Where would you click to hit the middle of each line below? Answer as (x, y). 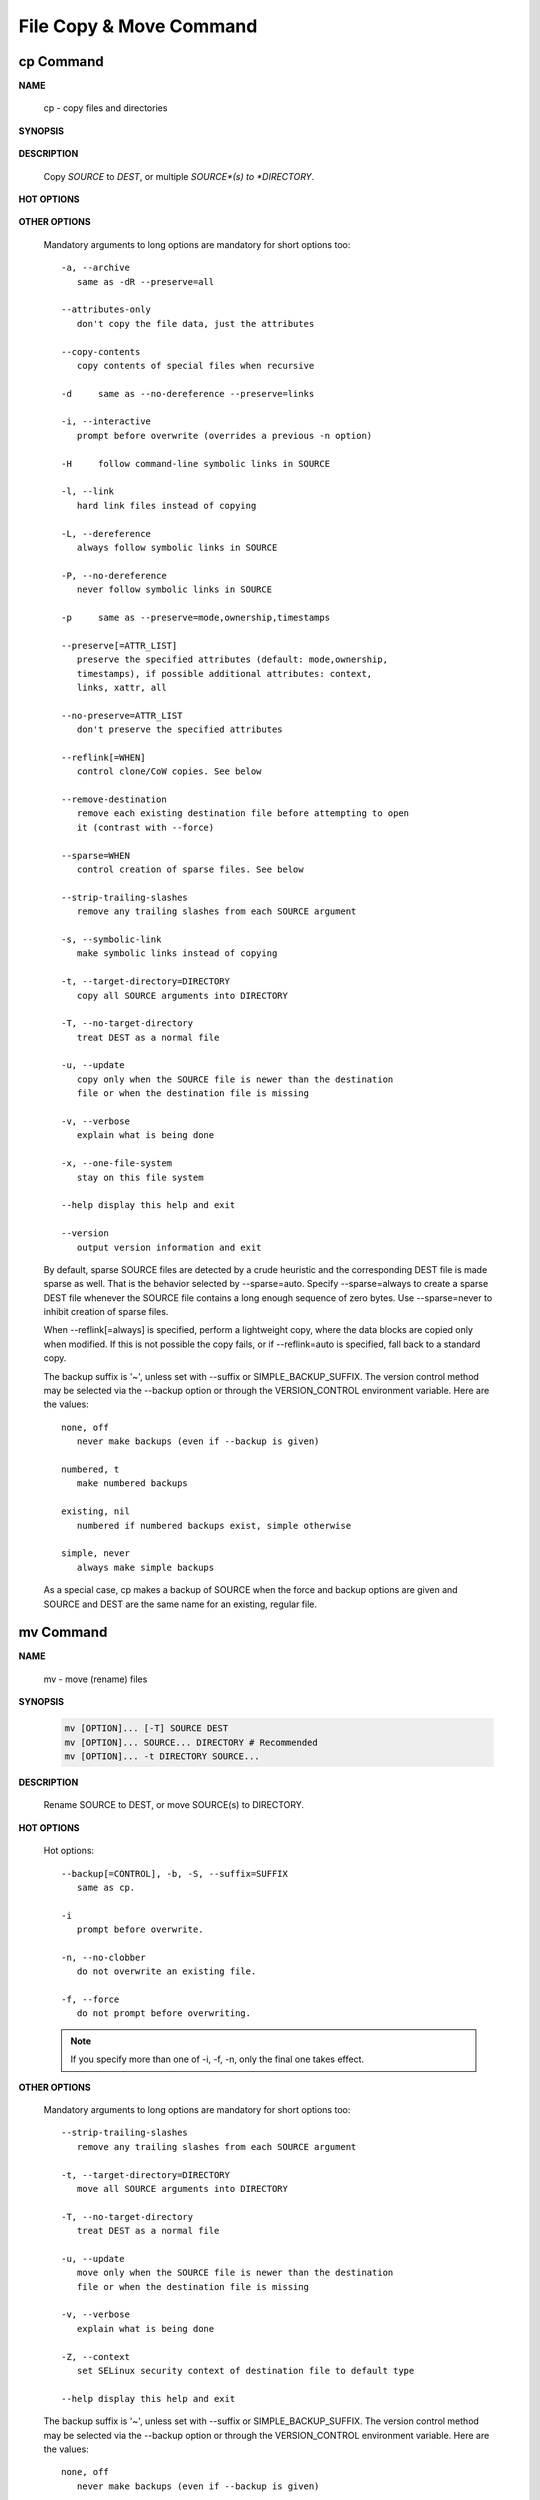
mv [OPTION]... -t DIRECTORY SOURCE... (162, 1756)
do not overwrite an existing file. (166, 1971)
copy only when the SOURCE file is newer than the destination (235, 1079)
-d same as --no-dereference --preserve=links (188, 393)
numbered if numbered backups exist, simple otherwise (214, 1525)
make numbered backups (132, 1483)
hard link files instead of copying (166, 505)
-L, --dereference (106, 533)
